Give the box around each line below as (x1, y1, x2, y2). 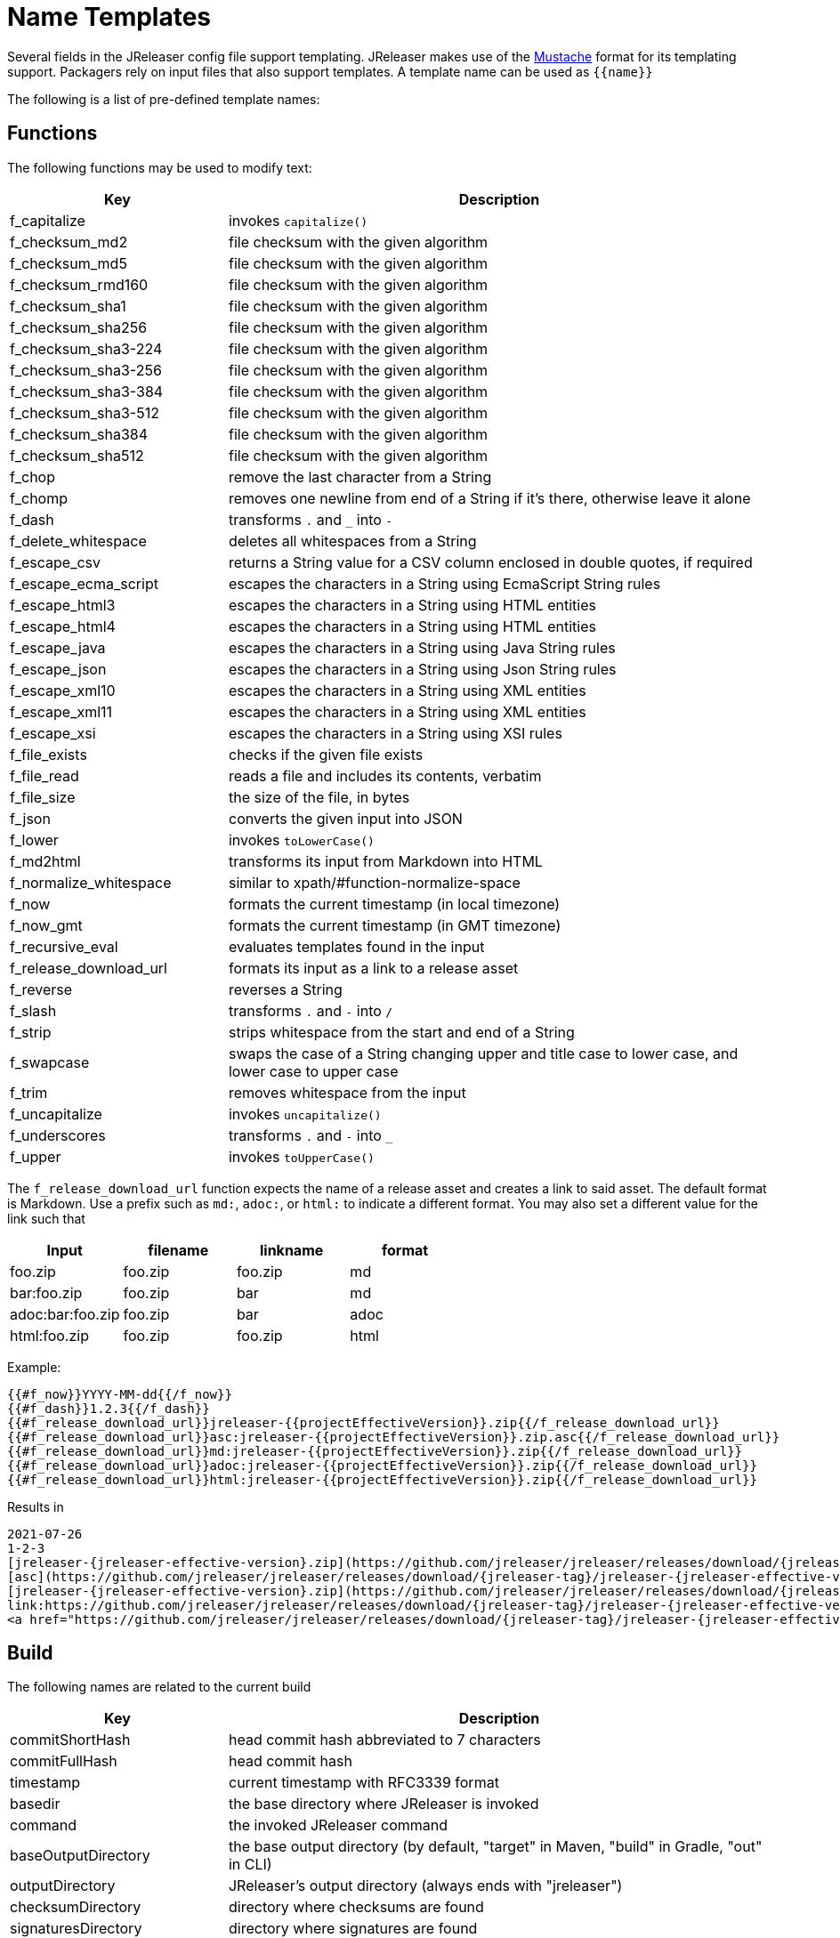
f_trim (10, 1083, 48, 1102)
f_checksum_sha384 (10, 424, 149, 443)
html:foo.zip (10, 1326, 89, 1344)
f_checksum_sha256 (10, 318, 148, 336)
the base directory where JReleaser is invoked (228, 1795, 539, 1813)
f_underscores (10, 1126, 106, 1144)
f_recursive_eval (10, 937, 118, 956)
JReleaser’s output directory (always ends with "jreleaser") (228, 1877, 623, 1895)
